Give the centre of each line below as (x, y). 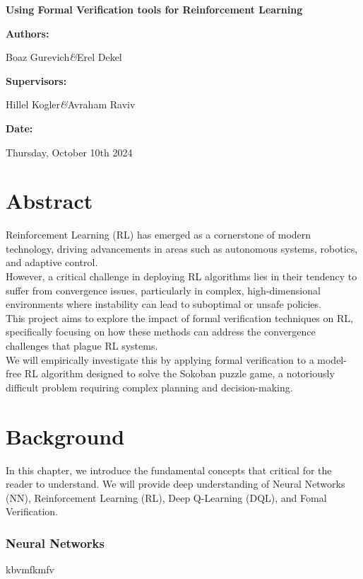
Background (65, 436)
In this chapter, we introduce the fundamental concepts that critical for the (169, 470)
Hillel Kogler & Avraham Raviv (71, 104)
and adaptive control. (52, 262)
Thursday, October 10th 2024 (69, 152)
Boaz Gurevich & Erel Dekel (64, 57)
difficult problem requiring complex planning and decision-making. (149, 387)
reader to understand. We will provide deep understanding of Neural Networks (175, 484)
